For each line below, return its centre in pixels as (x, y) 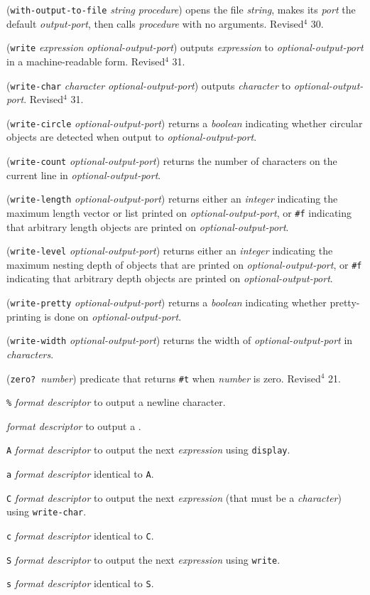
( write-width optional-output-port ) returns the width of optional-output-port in (180, 340)
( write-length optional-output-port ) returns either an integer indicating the (172, 199)
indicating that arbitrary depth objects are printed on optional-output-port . (170, 278)
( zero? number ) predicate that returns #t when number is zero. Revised (164, 378)
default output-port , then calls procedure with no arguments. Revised (155, 23)
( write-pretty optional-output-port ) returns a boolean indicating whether (167, 302)
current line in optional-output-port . (84, 175)
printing (24, 316)
